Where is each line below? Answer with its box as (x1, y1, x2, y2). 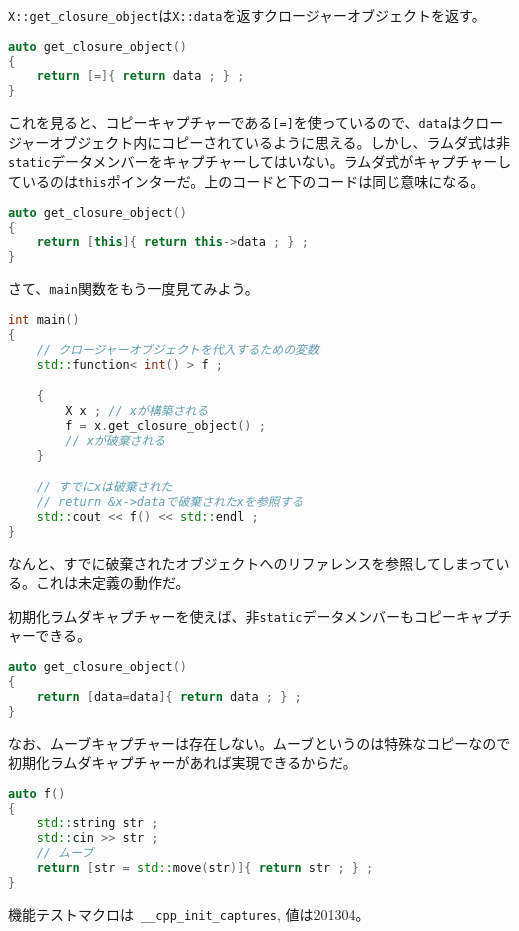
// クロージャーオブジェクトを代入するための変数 (36, 342, 319, 357)
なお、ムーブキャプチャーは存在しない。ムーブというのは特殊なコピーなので (8, 732, 511, 753)
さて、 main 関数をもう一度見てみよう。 (8, 278, 259, 299)
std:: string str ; (36, 816, 159, 831)
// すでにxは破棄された (36, 480, 173, 495)
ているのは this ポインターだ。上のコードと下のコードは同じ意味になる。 (8, 171, 485, 192)
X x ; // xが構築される (65, 403, 209, 418)
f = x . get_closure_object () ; (65, 418, 266, 433)
